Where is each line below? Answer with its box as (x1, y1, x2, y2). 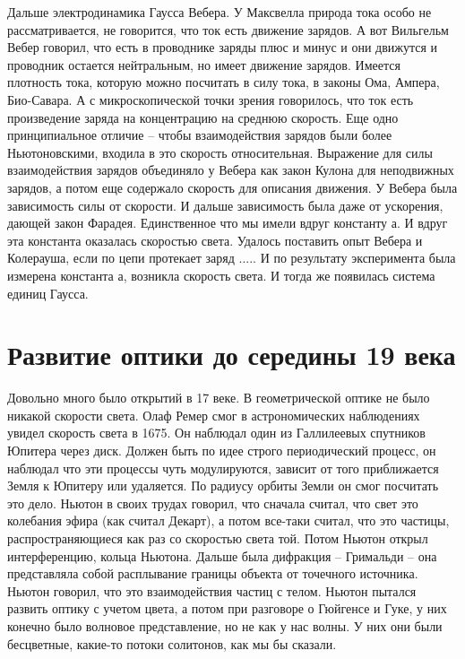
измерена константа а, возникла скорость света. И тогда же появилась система (7, 265, 435, 284)
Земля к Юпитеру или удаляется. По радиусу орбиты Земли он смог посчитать (7, 476, 439, 495)
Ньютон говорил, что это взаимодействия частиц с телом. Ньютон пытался (7, 581, 417, 600)
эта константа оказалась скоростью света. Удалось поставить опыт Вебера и (7, 230, 423, 249)
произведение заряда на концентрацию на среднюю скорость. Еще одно (7, 108, 399, 126)
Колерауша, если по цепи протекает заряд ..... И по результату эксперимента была (7, 248, 456, 267)
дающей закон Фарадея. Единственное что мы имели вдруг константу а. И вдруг (7, 213, 448, 232)
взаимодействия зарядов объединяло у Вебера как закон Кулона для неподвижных (7, 160, 454, 179)
